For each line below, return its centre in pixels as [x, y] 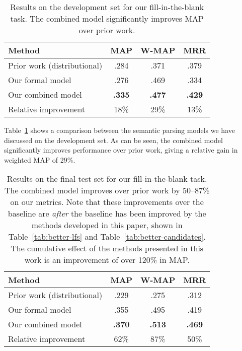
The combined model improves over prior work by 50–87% [107, 190]
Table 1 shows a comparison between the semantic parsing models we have [119, 130]
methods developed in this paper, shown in [107, 225]
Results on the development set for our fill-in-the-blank [107, 7]
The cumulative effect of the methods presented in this [107, 248]
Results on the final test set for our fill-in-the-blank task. [107, 179]
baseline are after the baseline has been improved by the [107, 214]
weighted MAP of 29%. [40, 159]
